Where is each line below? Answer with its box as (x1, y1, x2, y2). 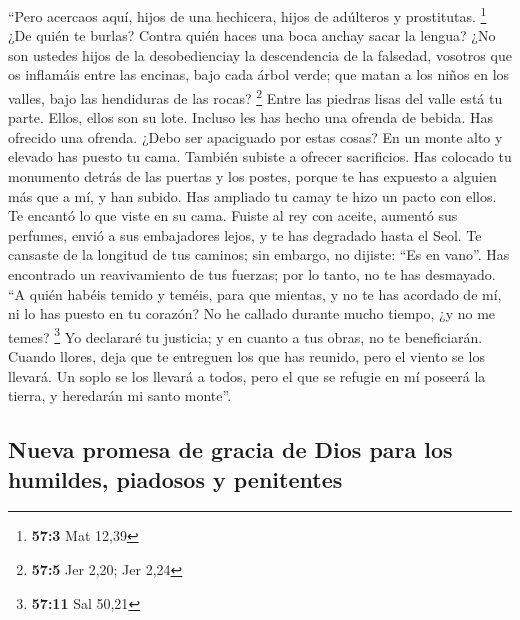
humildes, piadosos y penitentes (8, 463, 343, 494)
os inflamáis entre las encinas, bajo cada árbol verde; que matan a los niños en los (8, 64, 510, 85)
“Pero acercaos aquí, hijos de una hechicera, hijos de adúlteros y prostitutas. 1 (8, 3, 487, 26)
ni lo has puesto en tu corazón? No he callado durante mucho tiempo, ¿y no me (8, 303, 496, 324)
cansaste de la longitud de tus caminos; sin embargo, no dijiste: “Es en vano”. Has (8, 244, 510, 265)
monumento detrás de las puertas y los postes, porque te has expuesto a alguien (8, 166, 497, 187)
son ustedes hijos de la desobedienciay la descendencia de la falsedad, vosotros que (8, 44, 512, 65)
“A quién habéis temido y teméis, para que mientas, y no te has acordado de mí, (8, 283, 502, 304)
